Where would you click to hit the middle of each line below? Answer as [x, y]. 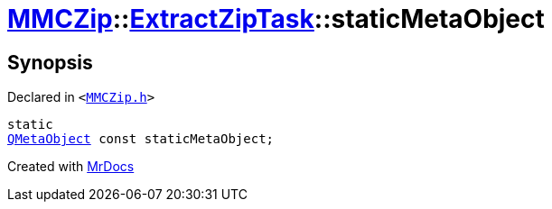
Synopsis [50, 62]
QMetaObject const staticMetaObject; [141, 139]
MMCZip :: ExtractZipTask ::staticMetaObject [276, 19]
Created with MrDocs [71, 167]
